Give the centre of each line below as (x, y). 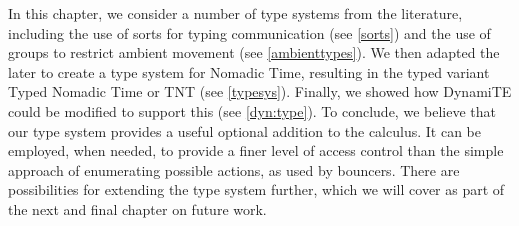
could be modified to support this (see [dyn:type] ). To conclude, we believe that (252, 110)
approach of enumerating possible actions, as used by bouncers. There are (234, 169)
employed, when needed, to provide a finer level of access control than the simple (256, 150)
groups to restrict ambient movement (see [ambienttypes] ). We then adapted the (254, 52)
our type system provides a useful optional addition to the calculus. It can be (244, 130)
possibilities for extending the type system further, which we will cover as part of (256, 189)
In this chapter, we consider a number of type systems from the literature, (235, 13)
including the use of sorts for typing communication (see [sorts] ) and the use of (249, 32)
